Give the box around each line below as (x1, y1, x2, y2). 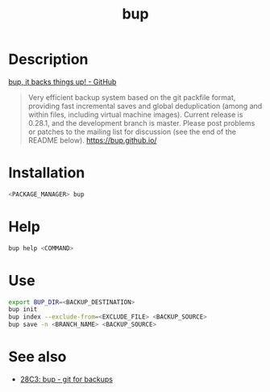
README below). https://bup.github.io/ (27, 135, 157, 145)
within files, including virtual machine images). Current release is (27, 110, 243, 119)
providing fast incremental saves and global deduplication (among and (27, 101, 263, 111)
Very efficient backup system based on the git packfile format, (27, 92, 236, 102)
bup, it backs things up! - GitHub (8, 77, 117, 86)
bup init (8, 306, 38, 314)
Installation (8, 164, 85, 182)
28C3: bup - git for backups (19, 374, 113, 384)
